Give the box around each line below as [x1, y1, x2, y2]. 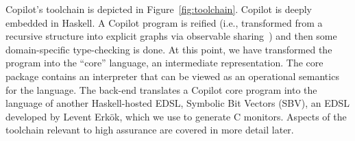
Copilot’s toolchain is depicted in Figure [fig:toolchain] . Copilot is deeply [5, 2, 312, 16]
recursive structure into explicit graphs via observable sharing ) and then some [5, 29, 337, 43]
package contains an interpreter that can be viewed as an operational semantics [5, 68, 339, 83]
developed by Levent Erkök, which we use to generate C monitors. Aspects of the [5, 109, 347, 123]
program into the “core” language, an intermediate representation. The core [5, 55, 323, 70]
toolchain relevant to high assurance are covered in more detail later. [5, 123, 294, 137]
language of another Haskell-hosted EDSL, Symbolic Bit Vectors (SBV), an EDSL [5, 96, 350, 110]
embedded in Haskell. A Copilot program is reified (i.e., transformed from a [5, 15, 323, 29]
